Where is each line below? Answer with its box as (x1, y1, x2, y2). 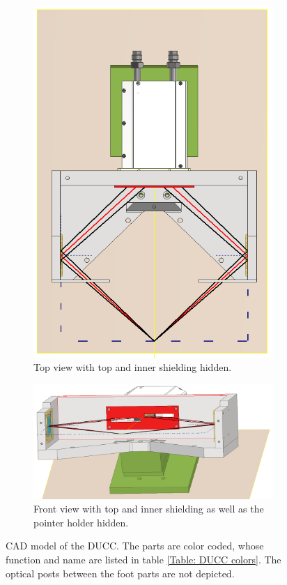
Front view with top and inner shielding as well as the (33, 501, 264, 516)
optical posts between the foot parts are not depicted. (6, 565, 235, 580)
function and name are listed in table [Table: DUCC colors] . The (6, 552, 281, 566)
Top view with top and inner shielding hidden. (33, 360, 232, 374)
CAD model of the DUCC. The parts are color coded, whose (6, 538, 264, 553)
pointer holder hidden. (33, 515, 129, 529)
